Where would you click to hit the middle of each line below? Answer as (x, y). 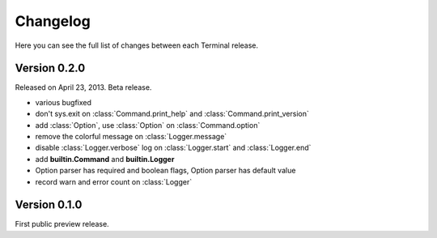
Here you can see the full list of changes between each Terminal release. (137, 45)
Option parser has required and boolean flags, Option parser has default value (165, 171)
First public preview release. (62, 224)
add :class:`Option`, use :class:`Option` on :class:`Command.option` (148, 125)
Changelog (53, 21)
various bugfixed (64, 102)
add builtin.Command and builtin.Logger (105, 159)
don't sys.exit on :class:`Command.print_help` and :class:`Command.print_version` (172, 114)
